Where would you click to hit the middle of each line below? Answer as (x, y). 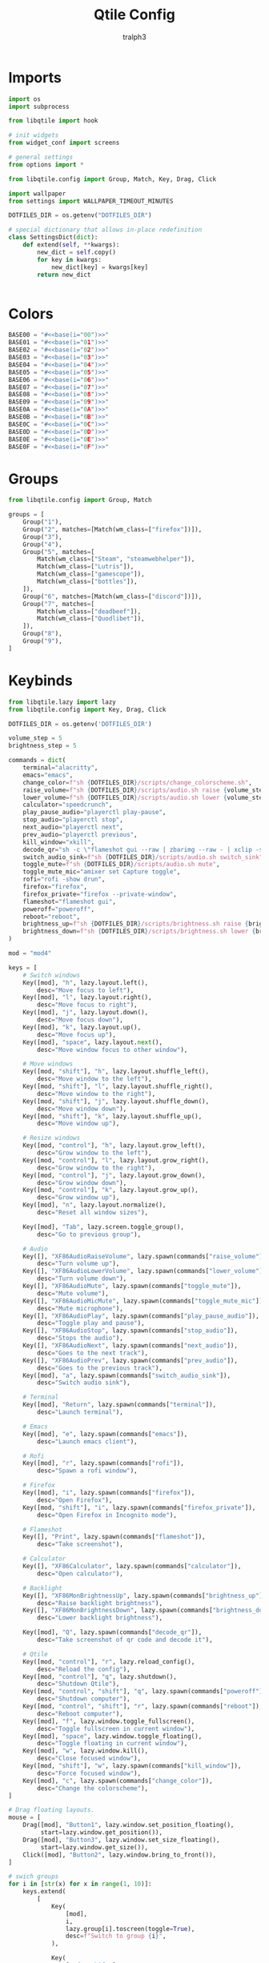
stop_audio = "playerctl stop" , (73, 820)
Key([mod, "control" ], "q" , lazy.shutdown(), (100, 1676)
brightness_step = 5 (43, 746)
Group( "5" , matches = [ (58, 552)
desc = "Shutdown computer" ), (84, 1699)
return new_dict (64, 275)
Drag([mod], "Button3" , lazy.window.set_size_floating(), (121, 1840)
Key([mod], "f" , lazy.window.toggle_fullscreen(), (109, 1721)
